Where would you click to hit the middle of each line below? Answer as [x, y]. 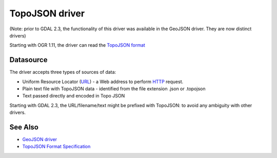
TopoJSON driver [47, 13]
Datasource [28, 60]
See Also [24, 127]
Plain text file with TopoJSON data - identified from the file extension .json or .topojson [114, 89]
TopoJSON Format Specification [56, 147]
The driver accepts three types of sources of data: [63, 72]
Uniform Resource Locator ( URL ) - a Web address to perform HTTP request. [103, 82]
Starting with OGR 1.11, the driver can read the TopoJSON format [77, 45]
